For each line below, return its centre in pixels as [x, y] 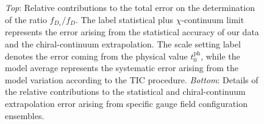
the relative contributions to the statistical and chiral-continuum [125, 91]
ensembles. [25, 115]
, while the [220, 56]
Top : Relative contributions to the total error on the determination [130, 7]
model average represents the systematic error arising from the [122, 68]
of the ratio [26, 19]
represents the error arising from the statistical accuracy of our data [132, 32]
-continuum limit [213, 19]
